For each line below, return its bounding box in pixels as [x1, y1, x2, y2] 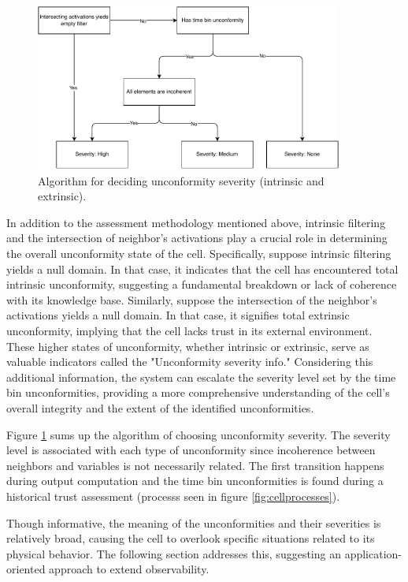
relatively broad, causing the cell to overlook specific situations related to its [6, 530, 375, 547]
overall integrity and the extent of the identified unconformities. [6, 400, 314, 416]
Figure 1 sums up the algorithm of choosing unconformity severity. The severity [6, 426, 391, 442]
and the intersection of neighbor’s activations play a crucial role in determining [6, 229, 388, 246]
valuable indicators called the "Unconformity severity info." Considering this [6, 353, 373, 370]
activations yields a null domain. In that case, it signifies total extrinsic [6, 307, 350, 323]
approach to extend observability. [49, 561, 210, 577]
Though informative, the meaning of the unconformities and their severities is [6, 514, 381, 531]
